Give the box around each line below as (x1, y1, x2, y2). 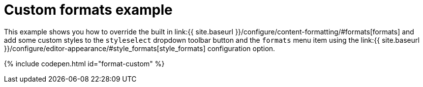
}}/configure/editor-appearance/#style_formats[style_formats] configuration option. (4, 44, 275, 53)
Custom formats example (4, 1, 173, 18)
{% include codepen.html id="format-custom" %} (4, 59, 165, 68)
